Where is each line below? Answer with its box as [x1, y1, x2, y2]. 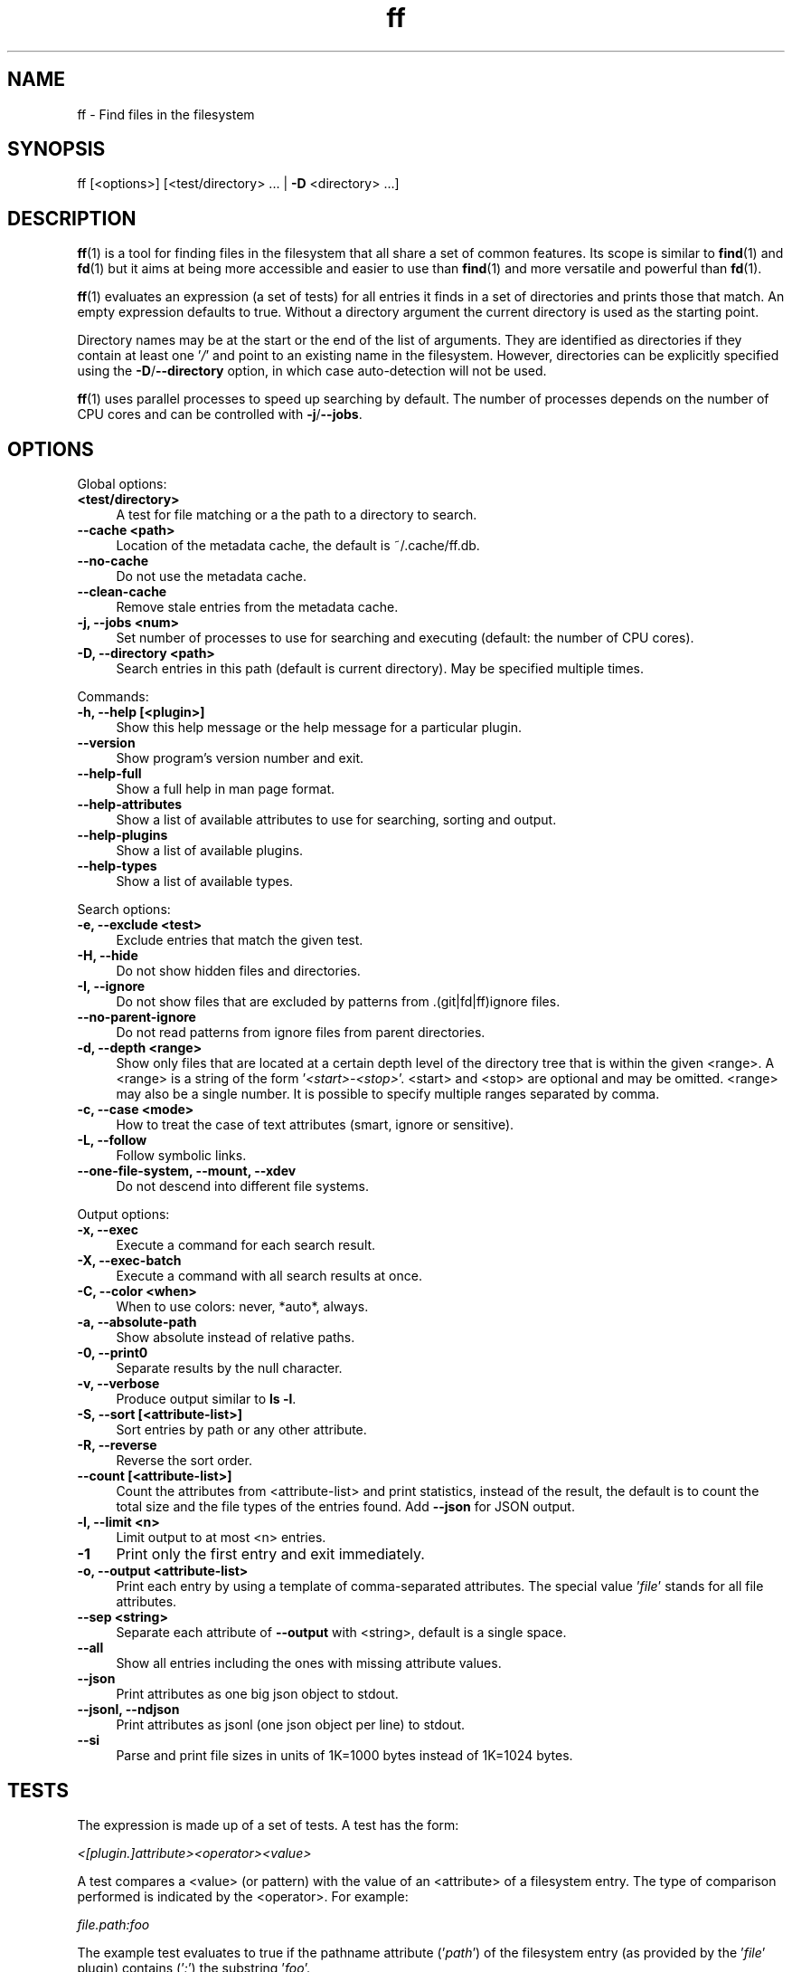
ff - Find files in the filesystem [77, 106, 255, 122]
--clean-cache [77, 584, 167, 600]
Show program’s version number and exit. [116, 750, 364, 767]
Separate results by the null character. [116, 1360, 343, 1377]
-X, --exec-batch [77, 1253, 182, 1269]
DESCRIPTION [7, 206, 137, 230]
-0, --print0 [77, 1345, 148, 1361]
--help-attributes [77, 796, 183, 813]
